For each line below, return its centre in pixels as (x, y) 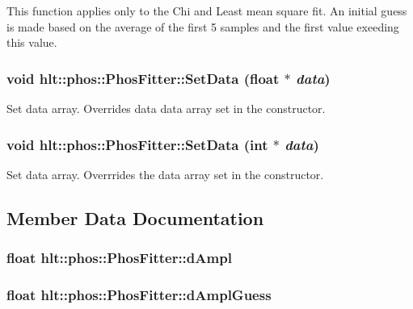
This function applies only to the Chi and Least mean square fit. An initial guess (207, 10)
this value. (32, 42)
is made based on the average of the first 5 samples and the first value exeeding (203, 26)
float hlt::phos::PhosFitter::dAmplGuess (139, 294)
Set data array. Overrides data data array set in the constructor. (166, 108)
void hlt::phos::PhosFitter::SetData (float (143, 78)
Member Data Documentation (135, 217)
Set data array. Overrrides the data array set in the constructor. (165, 174)
